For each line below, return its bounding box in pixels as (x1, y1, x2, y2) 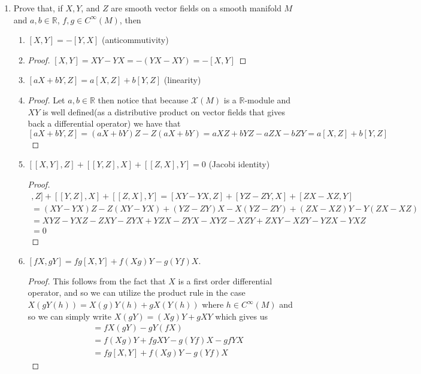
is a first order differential (178, 274, 272, 287)
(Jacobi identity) (208, 158, 270, 170)
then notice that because (98, 93, 189, 106)
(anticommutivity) (102, 33, 169, 46)
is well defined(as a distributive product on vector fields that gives (42, 105, 285, 118)
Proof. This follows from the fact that (28, 274, 166, 287)
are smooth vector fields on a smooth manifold (111, 2, 281, 14)
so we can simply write (28, 309, 111, 322)
